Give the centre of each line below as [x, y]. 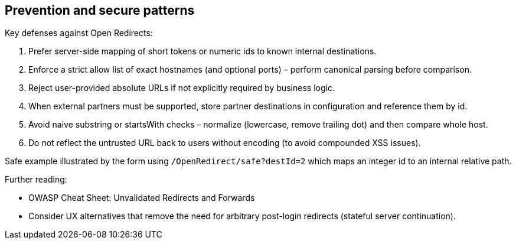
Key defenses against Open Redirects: [79, 33]
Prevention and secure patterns [100, 10]
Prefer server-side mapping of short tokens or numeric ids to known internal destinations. [203, 51]
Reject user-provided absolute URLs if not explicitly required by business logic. [182, 88]
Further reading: [36, 180]
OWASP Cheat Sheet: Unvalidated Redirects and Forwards [142, 198]
